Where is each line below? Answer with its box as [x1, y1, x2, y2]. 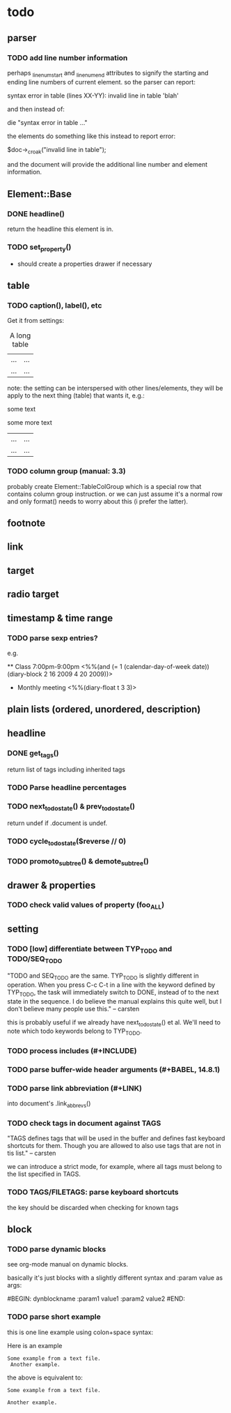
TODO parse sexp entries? [7, 633, 99, 642]
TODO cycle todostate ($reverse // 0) [7, 836, 127, 847]
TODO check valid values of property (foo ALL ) [7, 900, 165, 911]
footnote [7, 517, 46, 529]
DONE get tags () [7, 748, 59, 759]
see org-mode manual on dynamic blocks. [7, 1260, 129, 1269]
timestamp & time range [7, 612, 113, 624]
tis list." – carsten [7, 1149, 56, 1158]
